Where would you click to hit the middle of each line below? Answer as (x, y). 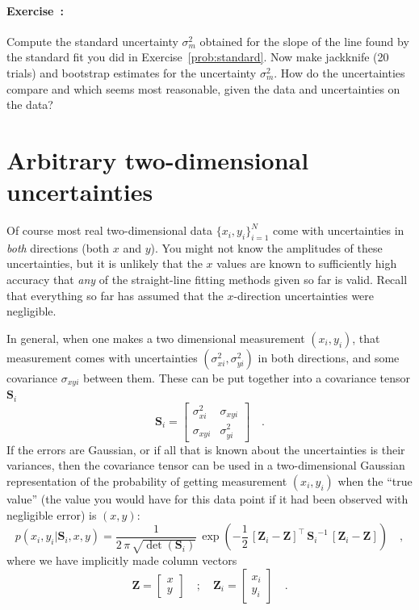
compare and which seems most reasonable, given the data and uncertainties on (203, 88)
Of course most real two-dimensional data (110, 230)
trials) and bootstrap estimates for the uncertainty (132, 72)
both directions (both (58, 247)
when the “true (375, 480)
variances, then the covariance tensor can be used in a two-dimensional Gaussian (206, 465)
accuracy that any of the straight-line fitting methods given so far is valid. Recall (207, 280)
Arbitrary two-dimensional (158, 159)
